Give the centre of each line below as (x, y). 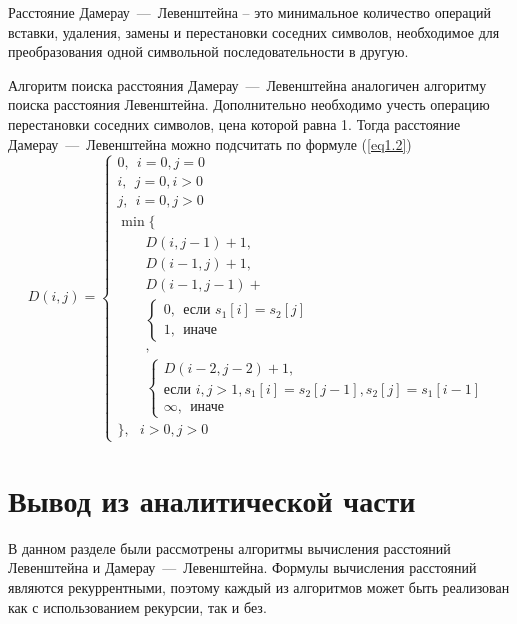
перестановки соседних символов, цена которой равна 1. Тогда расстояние (234, 123)
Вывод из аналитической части (212, 499)
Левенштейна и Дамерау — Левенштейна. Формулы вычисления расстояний (242, 567)
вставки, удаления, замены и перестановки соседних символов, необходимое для (254, 31)
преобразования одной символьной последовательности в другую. (208, 51)
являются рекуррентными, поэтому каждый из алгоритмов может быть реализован (259, 586)
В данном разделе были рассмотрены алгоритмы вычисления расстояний (229, 547)
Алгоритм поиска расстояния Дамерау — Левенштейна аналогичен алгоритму (247, 84)
